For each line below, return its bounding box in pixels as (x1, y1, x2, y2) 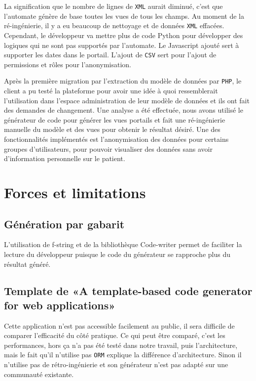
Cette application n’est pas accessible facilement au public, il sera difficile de (4, 320, 235, 331)
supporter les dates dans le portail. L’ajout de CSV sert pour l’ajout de (4, 49, 217, 60)
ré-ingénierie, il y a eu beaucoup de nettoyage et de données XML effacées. (4, 20, 224, 31)
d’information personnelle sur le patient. (4, 153, 125, 164)
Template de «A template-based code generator (4, 283, 253, 298)
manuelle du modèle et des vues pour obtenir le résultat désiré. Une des (4, 124, 220, 134)
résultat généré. (4, 258, 51, 269)
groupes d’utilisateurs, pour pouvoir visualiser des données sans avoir (4, 143, 213, 154)
